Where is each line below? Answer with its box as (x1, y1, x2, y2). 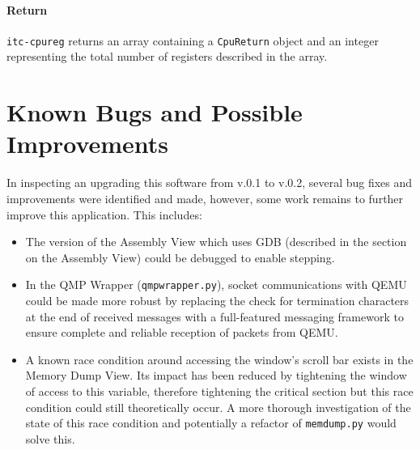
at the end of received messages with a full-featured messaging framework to (25, 308, 404, 325)
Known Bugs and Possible (6, 96, 303, 129)
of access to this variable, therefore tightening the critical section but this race (25, 382, 414, 399)
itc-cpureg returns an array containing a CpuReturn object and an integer (6, 32, 379, 49)
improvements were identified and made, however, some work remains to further (6, 189, 404, 206)
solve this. (25, 430, 75, 447)
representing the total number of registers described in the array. (6, 48, 328, 65)
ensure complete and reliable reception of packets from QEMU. (25, 324, 338, 341)
